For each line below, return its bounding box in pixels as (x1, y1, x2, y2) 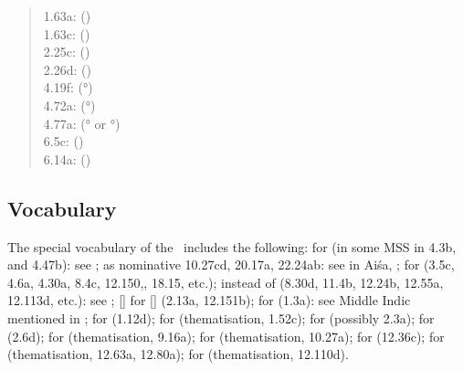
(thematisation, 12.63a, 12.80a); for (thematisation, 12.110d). (7, 344, 349, 364)
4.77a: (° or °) (43, 113, 121, 132)
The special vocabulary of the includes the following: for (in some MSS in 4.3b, (7, 237, 457, 256)
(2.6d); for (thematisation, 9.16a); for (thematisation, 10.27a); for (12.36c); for (7, 326, 445, 345)
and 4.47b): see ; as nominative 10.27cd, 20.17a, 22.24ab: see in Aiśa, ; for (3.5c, (7, 255, 455, 274)
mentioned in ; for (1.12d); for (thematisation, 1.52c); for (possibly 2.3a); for (7, 308, 435, 327)
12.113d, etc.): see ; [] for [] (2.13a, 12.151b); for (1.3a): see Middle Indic (7, 291, 411, 310)
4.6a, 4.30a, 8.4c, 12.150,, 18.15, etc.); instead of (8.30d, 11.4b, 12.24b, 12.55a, (7, 272, 444, 291)
